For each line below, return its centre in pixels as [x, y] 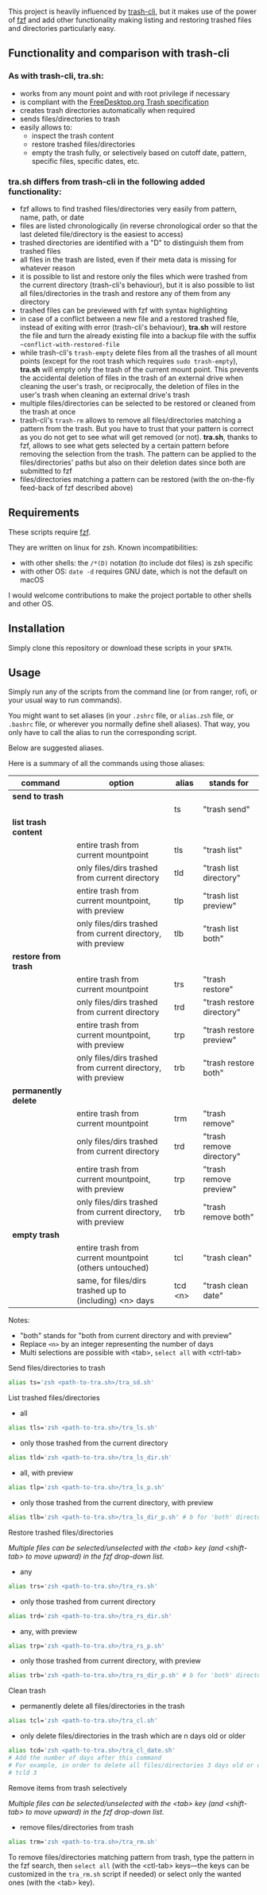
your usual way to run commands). [65, 700]
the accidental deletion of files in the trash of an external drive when [132, 378]
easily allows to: [46, 127]
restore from [37, 956]
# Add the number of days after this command [85, 1758]
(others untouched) [113, 1268]
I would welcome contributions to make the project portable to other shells [130, 595]
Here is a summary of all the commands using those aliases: [106, 764]
